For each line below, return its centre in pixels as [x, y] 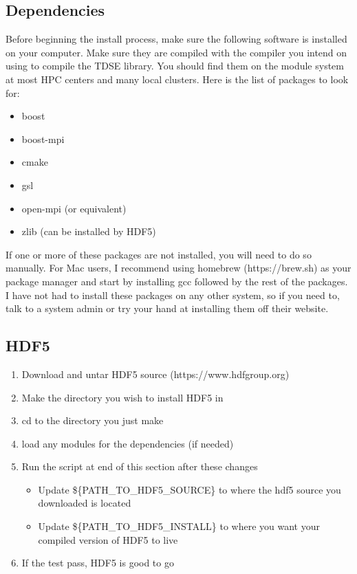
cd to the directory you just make [93, 420]
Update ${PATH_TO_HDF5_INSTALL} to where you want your [179, 526]
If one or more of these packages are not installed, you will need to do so [159, 254]
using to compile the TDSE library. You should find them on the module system [175, 66]
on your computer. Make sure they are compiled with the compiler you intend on [176, 52]
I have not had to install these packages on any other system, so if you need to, [173, 295]
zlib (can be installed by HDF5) [89, 231]
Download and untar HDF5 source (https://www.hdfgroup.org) [155, 374]
